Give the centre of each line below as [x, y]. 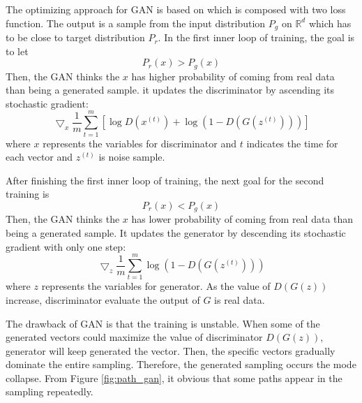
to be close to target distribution [75, 37]
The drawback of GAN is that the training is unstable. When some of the [163, 323]
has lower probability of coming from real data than [242, 219]
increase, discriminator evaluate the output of [103, 299]
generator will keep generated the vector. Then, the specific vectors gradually [171, 350]
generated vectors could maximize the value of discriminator [134, 337]
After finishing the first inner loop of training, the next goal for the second [165, 180]
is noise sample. [132, 157]
